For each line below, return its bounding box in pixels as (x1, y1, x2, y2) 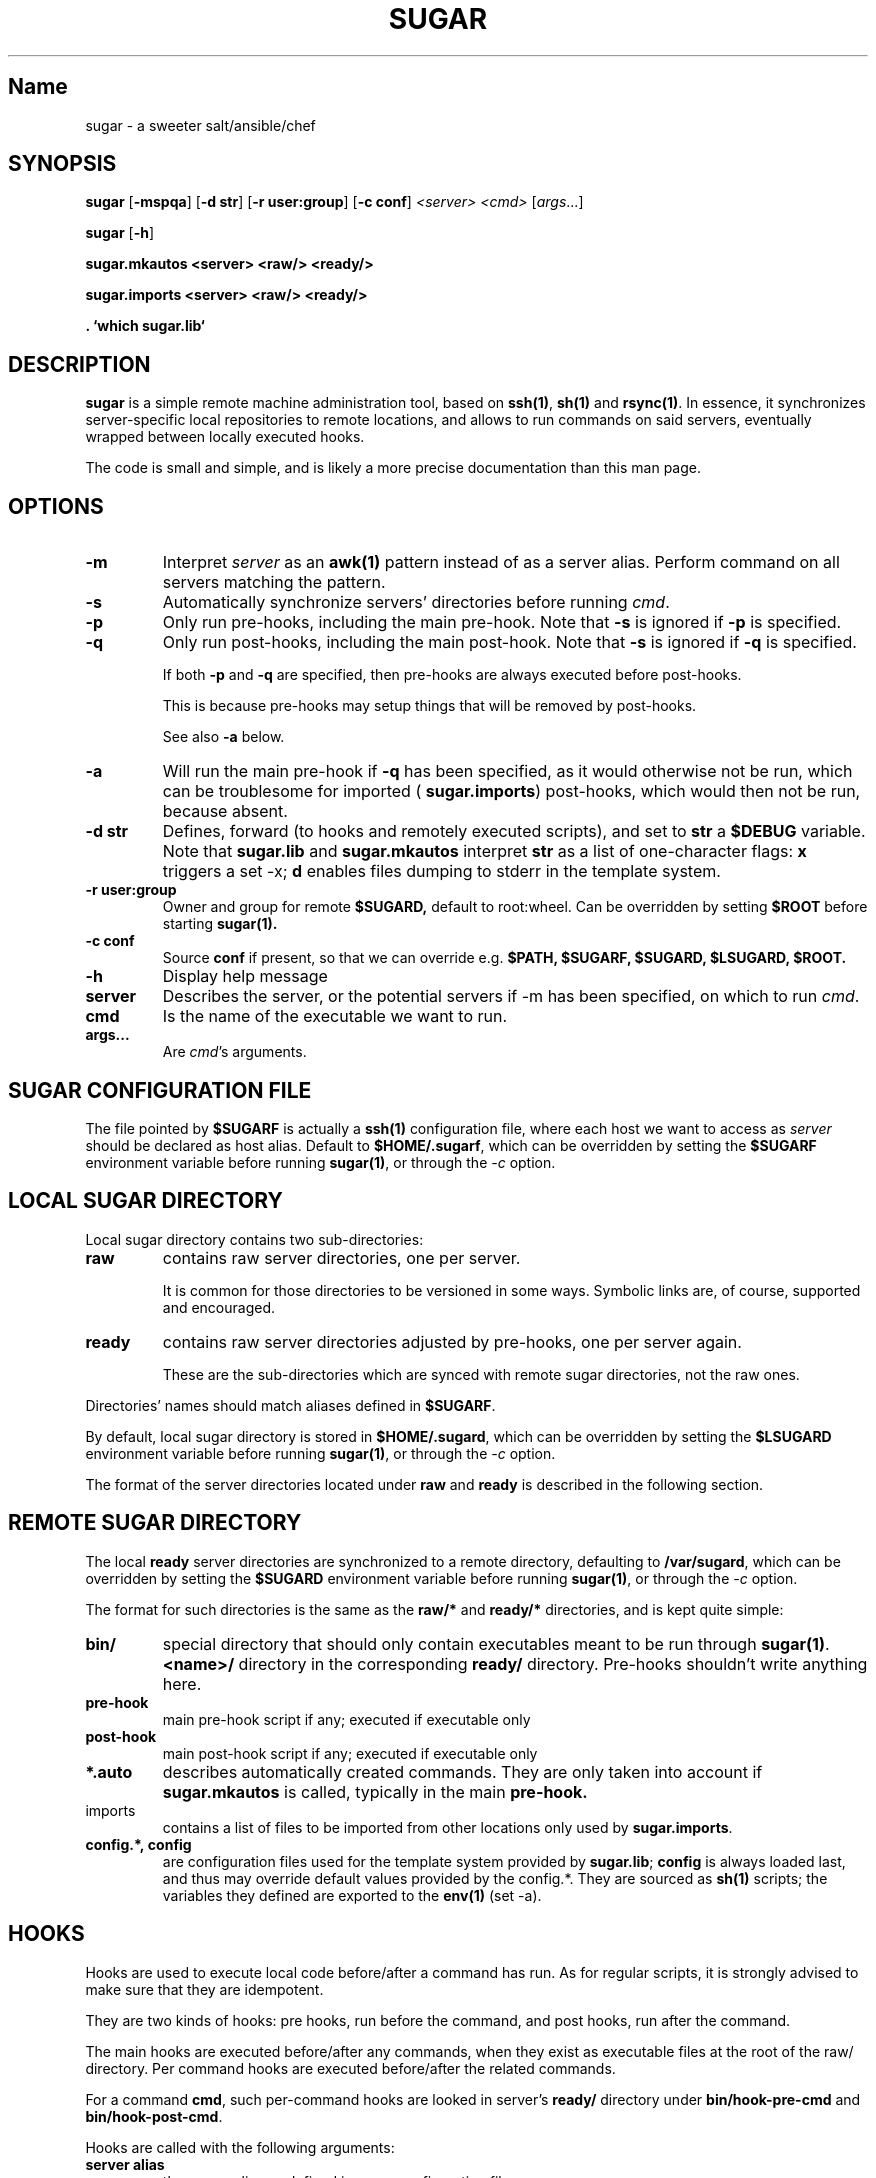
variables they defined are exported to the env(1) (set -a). (162, 1886, 542, 1904)
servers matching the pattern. (162, 572, 386, 593)
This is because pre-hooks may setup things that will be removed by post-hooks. (162, 697, 697, 715)
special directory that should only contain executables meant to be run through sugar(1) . (162, 1633, 830, 1654)
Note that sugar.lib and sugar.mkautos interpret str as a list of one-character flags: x (162, 841, 807, 862)
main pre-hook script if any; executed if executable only (162, 1710, 531, 1728)
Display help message (162, 966, 328, 987)
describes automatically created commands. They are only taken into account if (162, 1761, 763, 1782)
